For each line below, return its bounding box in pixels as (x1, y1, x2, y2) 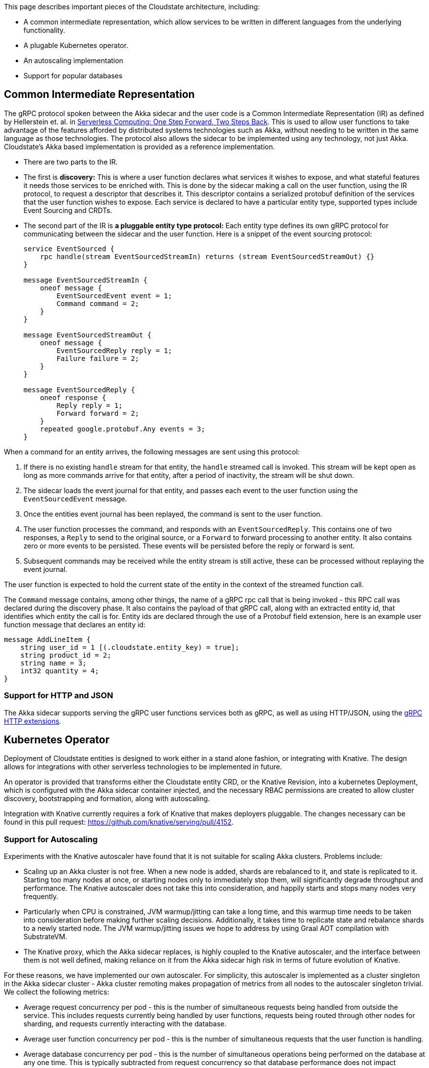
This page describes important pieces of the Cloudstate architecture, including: (4, 2, 260, 11)
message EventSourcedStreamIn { (24, 276, 147, 284)
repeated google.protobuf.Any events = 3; (40, 425, 205, 433)
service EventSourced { (24, 244, 115, 253)
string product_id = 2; (20, 651, 112, 659)
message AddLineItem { (4, 635, 91, 643)
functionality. (24, 26, 66, 34)
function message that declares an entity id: (4, 620, 145, 629)
